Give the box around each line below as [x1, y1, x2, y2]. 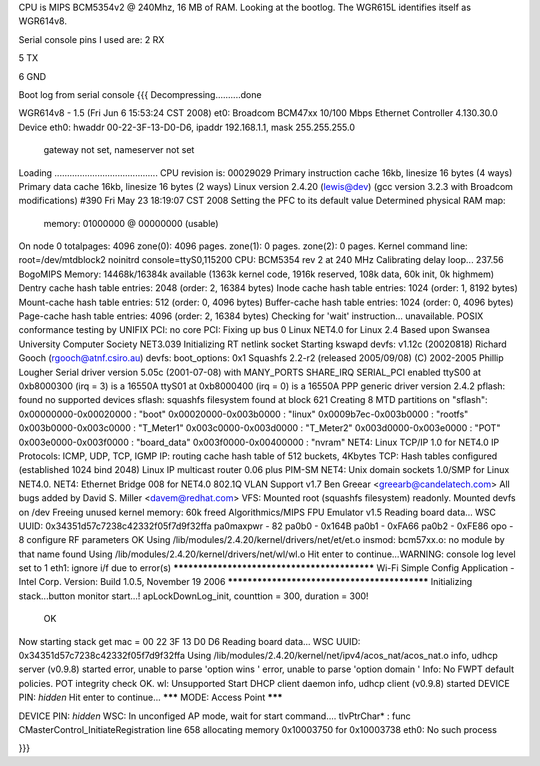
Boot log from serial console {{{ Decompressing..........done [18, 88, 262, 100]
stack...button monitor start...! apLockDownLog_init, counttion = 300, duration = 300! [18, 590, 369, 602]
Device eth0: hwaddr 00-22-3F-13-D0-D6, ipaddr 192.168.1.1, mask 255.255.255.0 [18, 121, 355, 133]
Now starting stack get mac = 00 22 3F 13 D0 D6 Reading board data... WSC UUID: [18, 635, 361, 647]
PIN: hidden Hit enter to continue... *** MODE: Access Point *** [18, 691, 283, 704]
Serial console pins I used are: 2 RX [18, 33, 165, 45]
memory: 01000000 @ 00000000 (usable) [43, 217, 219, 229]
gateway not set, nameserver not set [43, 144, 195, 156]
